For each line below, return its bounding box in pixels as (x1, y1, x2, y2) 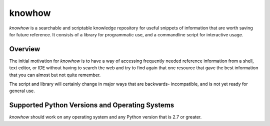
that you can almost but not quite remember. (9, 72, 101, 78)
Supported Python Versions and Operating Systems (9, 101, 174, 110)
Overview (9, 45, 40, 53)
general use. (9, 88, 35, 94)
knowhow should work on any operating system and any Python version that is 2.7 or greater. (9, 114, 202, 120)
